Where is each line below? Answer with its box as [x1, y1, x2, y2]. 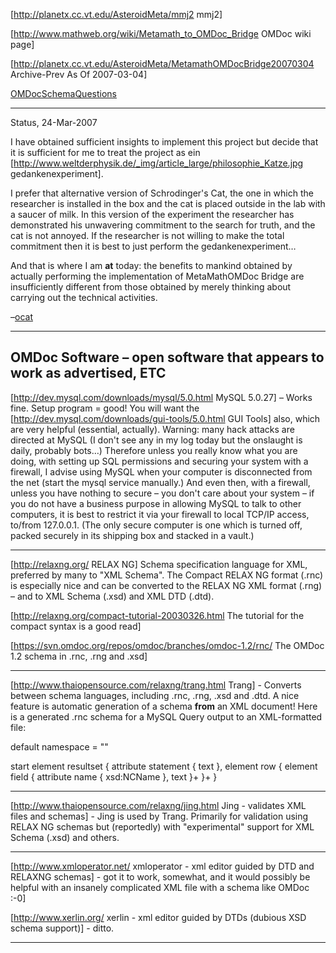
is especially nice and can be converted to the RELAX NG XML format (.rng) [10, 579, 323, 591]
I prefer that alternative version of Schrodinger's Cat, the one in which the [10, 187, 314, 199]
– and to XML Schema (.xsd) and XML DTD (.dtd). [10, 590, 215, 602]
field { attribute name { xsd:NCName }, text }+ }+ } [10, 770, 218, 783]
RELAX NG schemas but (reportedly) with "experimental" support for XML [10, 820, 315, 833]
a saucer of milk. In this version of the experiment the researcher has [10, 209, 295, 220]
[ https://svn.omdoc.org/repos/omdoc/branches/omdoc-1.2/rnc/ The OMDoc [10, 639, 325, 651]
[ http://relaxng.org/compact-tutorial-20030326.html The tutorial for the [10, 609, 305, 621]
